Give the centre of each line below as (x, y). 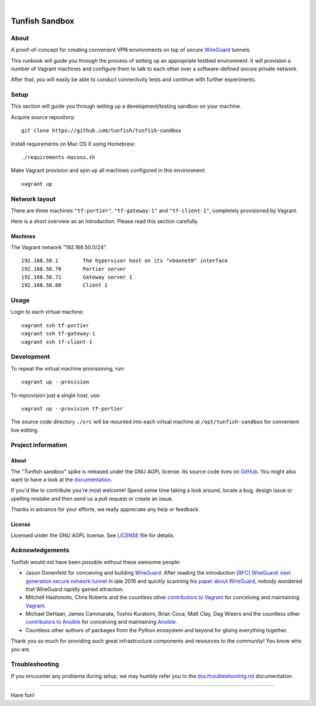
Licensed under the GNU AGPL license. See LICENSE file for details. (93, 535)
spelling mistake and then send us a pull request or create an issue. (92, 498)
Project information (39, 445)
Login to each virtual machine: (47, 312)
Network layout (33, 199)
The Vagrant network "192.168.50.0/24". (59, 247)
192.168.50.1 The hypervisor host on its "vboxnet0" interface (125, 261)
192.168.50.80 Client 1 (65, 285)
